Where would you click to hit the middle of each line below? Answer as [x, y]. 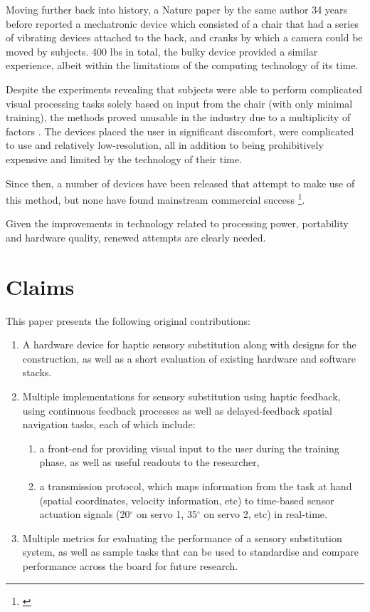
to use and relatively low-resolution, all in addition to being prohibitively [165, 145]
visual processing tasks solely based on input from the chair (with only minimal [179, 103]
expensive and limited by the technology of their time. [124, 159]
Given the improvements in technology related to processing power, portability [177, 223]
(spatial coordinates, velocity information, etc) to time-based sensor [187, 500]
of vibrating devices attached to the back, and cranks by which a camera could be [184, 37]
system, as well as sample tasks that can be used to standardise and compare [190, 552]
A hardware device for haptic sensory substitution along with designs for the [189, 344]
